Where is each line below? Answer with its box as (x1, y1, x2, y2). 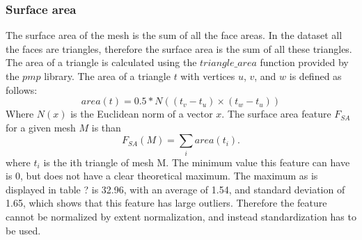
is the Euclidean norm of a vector (70, 106, 213, 121)
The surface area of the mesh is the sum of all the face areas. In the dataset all (6, 28, 343, 42)
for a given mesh (6, 120, 76, 134)
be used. (6, 223, 41, 237)
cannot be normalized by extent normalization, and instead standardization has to (6, 209, 356, 224)
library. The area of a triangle (44, 69, 171, 83)
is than (91, 120, 121, 134)
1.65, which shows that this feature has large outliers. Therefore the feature (6, 195, 327, 210)
